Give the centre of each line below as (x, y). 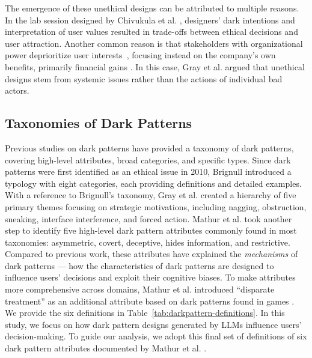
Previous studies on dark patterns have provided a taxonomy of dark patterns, (149, 147)
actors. (17, 90)
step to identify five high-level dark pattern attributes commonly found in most (151, 230)
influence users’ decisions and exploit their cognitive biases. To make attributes (150, 277)
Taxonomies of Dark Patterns (99, 123)
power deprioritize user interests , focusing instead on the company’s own (140, 55)
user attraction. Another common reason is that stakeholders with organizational (154, 43)
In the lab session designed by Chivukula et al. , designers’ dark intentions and (150, 20)
